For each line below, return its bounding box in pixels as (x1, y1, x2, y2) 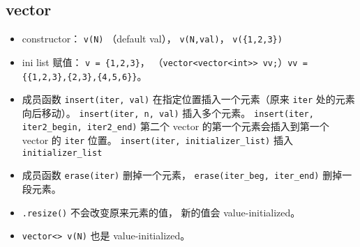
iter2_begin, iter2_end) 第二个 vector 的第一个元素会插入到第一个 (22, 119, 329, 134)
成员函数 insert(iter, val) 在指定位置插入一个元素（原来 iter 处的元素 (22, 92, 355, 106)
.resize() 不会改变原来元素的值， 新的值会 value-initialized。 (22, 205, 301, 219)
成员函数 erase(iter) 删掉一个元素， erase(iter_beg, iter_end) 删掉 (22, 168, 343, 182)
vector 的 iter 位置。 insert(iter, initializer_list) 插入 (22, 133, 293, 148)
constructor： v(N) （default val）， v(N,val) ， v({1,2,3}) (22, 31, 283, 46)
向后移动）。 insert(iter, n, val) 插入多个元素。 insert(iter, (22, 105, 314, 120)
